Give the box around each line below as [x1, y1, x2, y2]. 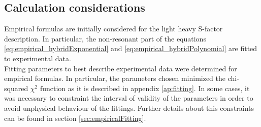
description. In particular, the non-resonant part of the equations [4, 33, 206, 44]
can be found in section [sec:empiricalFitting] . [4, 112, 146, 123]
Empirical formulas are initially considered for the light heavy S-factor [4, 23, 223, 34]
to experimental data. [4, 53, 71, 63]
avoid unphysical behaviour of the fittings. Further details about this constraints [4, 102, 254, 113]
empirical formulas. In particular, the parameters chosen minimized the [4, 73, 226, 83]
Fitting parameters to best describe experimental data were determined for [4, 63, 237, 73]
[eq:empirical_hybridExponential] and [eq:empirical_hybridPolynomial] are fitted [4, 43, 257, 54]
